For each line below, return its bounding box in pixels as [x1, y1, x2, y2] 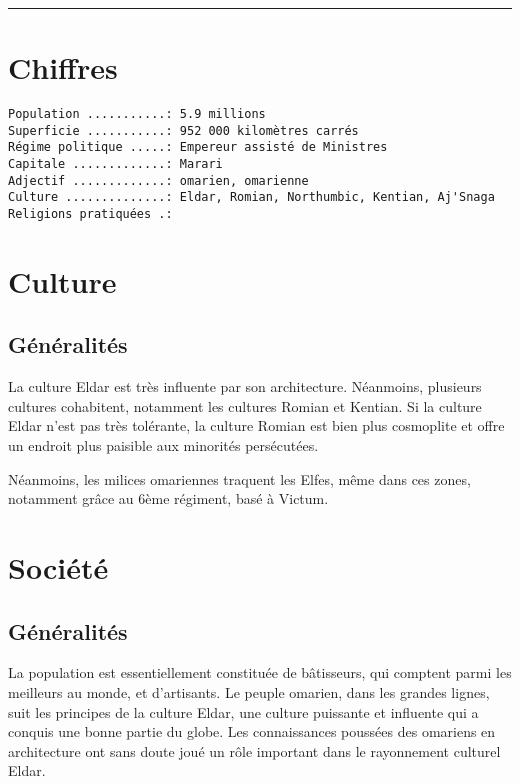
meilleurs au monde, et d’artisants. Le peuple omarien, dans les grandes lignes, [8, 682, 490, 703]
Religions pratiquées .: [8, 207, 173, 222]
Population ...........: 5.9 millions [8, 107, 266, 122]
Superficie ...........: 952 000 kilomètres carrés [8, 123, 359, 138]
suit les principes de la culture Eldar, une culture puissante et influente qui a [8, 701, 479, 722]
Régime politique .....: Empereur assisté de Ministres [8, 140, 388, 155]
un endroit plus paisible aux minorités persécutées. [8, 435, 319, 456]
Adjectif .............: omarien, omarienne [8, 173, 309, 188]
